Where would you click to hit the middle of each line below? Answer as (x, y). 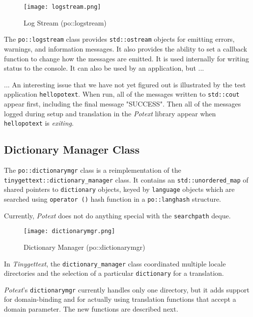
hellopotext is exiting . (39, 123)
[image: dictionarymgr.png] (70, 231)
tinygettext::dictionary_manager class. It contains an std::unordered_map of (126, 179)
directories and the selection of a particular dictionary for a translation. (114, 273)
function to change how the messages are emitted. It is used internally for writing (126, 58)
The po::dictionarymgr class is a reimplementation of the (93, 170)
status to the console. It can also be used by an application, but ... (104, 68)
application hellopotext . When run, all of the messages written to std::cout (122, 94)
